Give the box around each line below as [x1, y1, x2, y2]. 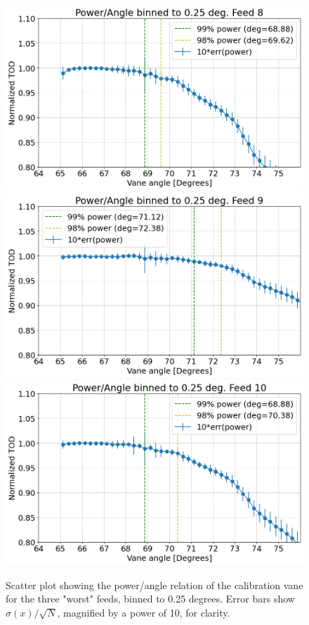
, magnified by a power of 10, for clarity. [57, 605, 230, 619]
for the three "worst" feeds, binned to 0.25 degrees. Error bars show [6, 591, 295, 606]
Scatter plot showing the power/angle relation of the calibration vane [6, 577, 303, 592]
